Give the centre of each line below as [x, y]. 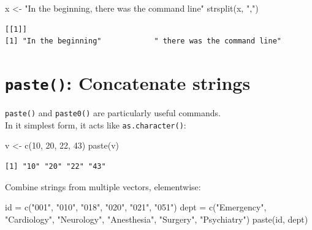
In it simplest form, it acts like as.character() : [96, 124]
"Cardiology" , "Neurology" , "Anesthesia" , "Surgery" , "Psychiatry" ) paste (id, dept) [157, 219]
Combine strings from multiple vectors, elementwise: [103, 186]
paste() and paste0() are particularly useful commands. [113, 113]
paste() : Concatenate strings [128, 82]
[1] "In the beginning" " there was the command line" [143, 41]
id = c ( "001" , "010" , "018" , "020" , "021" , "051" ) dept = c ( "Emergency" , [136, 207]
